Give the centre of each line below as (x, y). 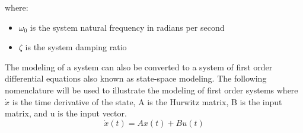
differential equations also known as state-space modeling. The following (136, 78)
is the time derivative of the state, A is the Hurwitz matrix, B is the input (147, 101)
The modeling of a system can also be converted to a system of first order (139, 66)
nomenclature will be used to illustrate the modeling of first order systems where (151, 90)
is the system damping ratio (76, 47)
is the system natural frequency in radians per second (127, 27)
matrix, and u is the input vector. (66, 113)
